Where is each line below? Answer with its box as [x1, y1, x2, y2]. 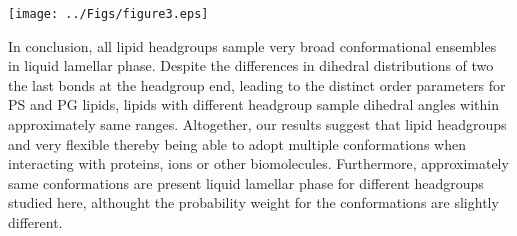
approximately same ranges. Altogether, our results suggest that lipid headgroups [8, 114, 507, 135]
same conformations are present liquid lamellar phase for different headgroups [8, 172, 484, 193]
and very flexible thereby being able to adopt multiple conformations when [8, 133, 466, 154]
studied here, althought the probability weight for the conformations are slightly [8, 192, 499, 213]
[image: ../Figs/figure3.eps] [8, 7, 209, 21]
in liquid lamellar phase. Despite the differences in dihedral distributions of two [8, 55, 494, 76]
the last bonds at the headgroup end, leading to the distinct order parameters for [8, 74, 506, 95]
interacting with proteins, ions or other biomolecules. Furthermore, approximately [8, 153, 509, 174]
